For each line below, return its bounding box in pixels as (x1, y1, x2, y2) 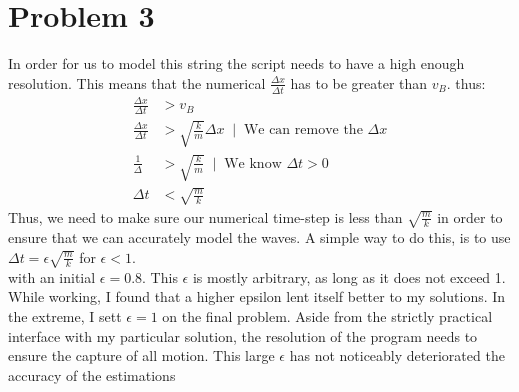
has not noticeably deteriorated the (289, 345, 505, 366)
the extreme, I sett (8, 305, 122, 326)
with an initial (8, 266, 96, 287)
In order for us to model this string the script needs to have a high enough (8, 53, 465, 74)
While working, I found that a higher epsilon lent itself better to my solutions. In (8, 286, 506, 307)
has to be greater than (290, 72, 428, 93)
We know (224, 156, 282, 171)
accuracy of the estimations (8, 364, 176, 385)
